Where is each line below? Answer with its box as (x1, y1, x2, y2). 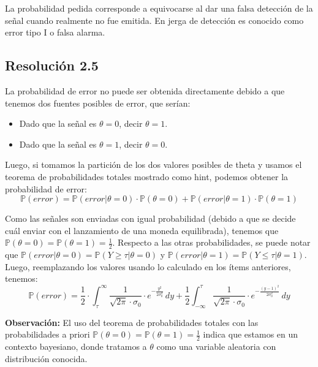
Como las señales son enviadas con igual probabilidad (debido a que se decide (5, 212, 296, 225)
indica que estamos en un (203, 328, 298, 341)
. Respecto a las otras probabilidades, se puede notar (112, 236, 311, 249)
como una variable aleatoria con (156, 340, 276, 353)
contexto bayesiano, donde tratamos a (5, 340, 147, 353)
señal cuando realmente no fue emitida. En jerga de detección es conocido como (5, 13, 304, 26)
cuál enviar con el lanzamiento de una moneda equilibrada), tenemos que (5, 224, 279, 236)
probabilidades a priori (5, 328, 90, 341)
